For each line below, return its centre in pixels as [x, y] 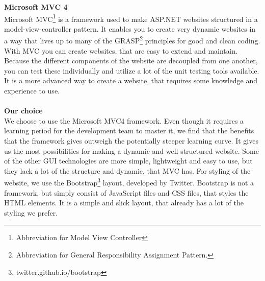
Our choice [23, 111]
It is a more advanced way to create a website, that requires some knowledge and [131, 80]
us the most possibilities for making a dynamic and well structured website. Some [131, 150]
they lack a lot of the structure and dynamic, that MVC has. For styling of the [127, 170]
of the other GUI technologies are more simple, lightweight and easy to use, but [128, 161]
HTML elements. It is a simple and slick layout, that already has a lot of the [124, 203]
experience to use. [32, 91]
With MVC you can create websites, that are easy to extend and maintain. [121, 50]
